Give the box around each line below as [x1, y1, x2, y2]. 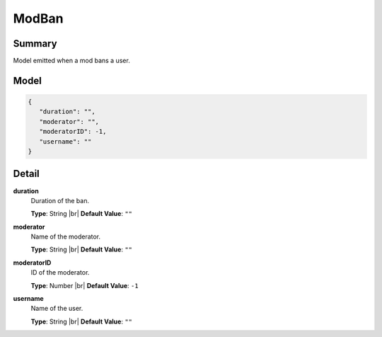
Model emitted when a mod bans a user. [13, 57, 130, 65]
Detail [13, 168, 40, 180]
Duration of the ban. [30, 196, 90, 205]
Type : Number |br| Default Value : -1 [30, 281, 139, 290]
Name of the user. [30, 304, 83, 313]
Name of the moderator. [30, 232, 101, 241]
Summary [13, 38, 57, 50]
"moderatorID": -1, [39, 127, 107, 136]
